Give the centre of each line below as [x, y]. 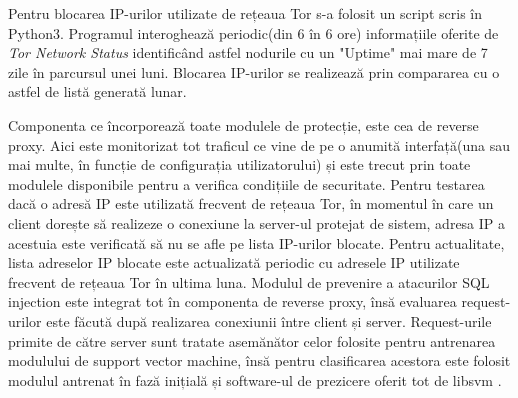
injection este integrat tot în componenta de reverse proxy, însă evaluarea [232, 301]
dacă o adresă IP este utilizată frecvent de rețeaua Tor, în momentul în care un [251, 203]
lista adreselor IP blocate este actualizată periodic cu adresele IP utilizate [234, 262]
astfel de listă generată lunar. [97, 91]
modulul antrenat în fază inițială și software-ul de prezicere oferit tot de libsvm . [255, 379]
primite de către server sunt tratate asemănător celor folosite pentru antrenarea [252, 340]
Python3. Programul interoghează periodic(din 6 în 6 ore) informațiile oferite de [253, 32]
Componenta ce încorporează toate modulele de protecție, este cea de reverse [243, 124]
